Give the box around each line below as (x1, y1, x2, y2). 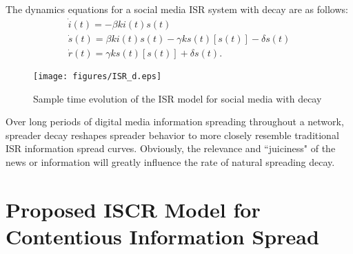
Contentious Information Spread (6, 222, 319, 250)
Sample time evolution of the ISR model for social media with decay (33, 91, 322, 105)
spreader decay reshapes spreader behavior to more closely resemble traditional (6, 127, 339, 142)
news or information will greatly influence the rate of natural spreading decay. (6, 154, 335, 169)
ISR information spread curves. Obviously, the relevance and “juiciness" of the (6, 141, 336, 156)
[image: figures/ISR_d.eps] (33, 71, 162, 81)
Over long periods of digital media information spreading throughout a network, (6, 114, 344, 129)
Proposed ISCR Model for (6, 195, 261, 223)
